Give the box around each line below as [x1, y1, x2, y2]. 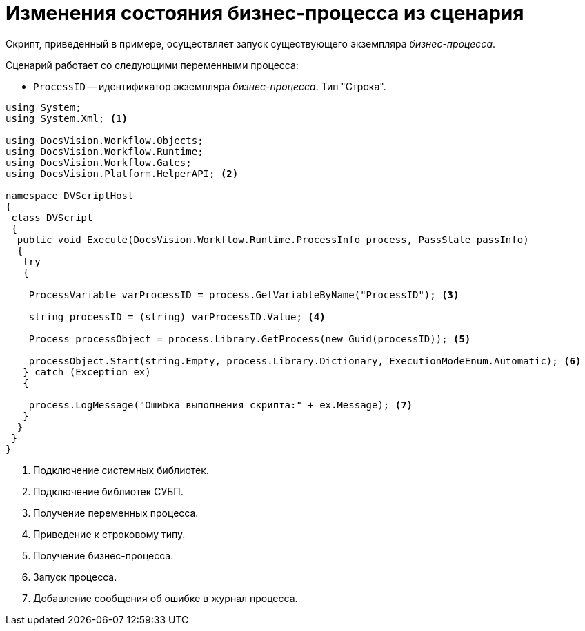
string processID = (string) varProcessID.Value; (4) [28, 311, 326, 322]
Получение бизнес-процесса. [33, 549, 174, 561]
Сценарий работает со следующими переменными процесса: [6, 59, 299, 71]
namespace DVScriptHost [6, 189, 134, 201]
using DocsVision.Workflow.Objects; [6, 134, 204, 146]
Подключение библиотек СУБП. [33, 485, 184, 497]
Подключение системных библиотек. [33, 464, 209, 476]
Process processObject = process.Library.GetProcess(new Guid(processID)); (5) [28, 333, 471, 344]
